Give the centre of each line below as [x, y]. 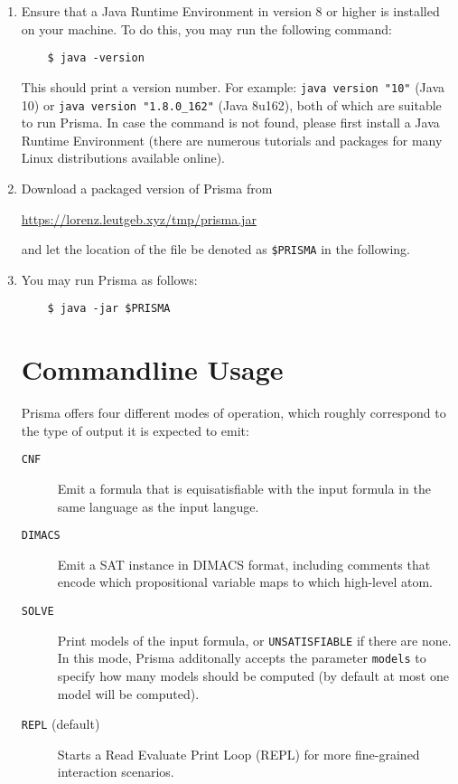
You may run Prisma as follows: [109, 279]
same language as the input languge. [158, 506]
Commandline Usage [152, 369]
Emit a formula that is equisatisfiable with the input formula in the [244, 488]
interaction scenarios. [116, 772]
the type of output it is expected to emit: [135, 430]
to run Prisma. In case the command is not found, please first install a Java [230, 123]
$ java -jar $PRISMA [109, 309]
